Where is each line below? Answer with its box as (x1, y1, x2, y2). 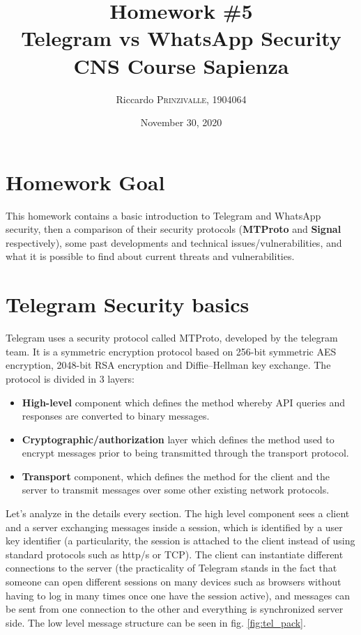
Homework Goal (6, 167, 165, 196)
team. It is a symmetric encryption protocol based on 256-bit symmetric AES (6, 344, 337, 358)
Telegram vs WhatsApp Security (21, 24, 341, 52)
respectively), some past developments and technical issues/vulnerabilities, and (6, 235, 342, 250)
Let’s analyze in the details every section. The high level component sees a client (6, 506, 350, 521)
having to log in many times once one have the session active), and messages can (6, 588, 350, 602)
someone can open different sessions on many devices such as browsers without (6, 574, 341, 589)
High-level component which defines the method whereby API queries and (22, 395, 345, 409)
